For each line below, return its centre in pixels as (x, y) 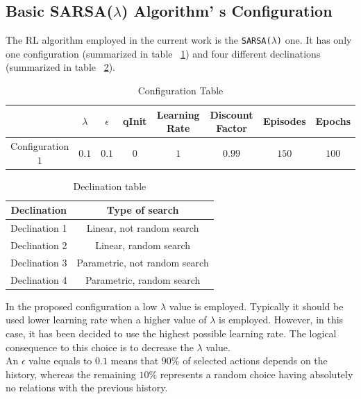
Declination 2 (39, 245)
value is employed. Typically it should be (256, 306)
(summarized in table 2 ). (61, 67)
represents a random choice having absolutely (257, 374)
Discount (232, 114)
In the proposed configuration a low (82, 306)
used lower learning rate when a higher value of (106, 320)
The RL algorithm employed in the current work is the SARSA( (138, 40)
